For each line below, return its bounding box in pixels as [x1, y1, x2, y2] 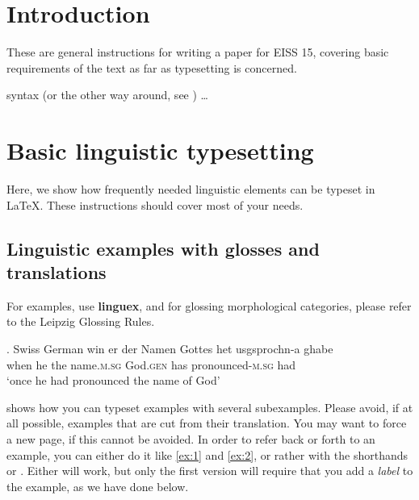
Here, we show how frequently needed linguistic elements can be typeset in [6, 181, 375, 198]
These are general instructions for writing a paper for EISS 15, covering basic [6, 44, 389, 60]
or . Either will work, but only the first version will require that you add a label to [6, 462, 413, 479]
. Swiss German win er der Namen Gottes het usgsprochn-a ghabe [6, 340, 333, 356]
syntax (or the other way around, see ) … [6, 86, 208, 103]
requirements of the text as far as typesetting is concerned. [6, 59, 297, 76]
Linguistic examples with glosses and [6, 235, 320, 260]
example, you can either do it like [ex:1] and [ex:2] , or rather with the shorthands [6, 446, 409, 463]
